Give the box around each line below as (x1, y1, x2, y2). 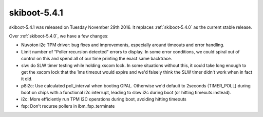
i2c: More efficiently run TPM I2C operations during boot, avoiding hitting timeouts (21, 96, 187, 102)
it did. (21, 76, 33, 82)
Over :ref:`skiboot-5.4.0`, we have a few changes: (9, 33, 109, 39)
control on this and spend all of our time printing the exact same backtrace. (21, 56, 172, 62)
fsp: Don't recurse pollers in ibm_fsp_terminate (21, 103, 115, 109)
